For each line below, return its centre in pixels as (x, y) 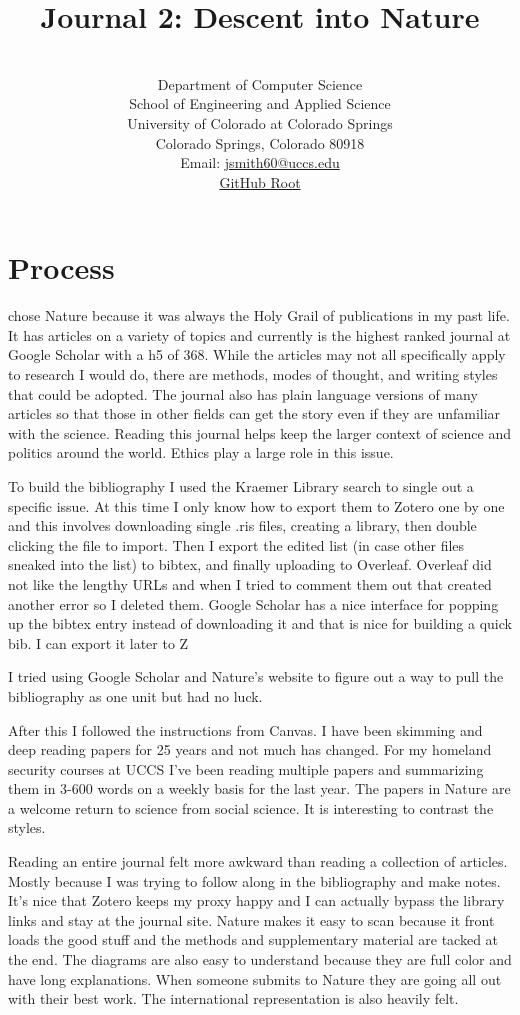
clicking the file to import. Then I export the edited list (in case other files (236, 544)
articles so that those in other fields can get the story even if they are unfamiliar (254, 413)
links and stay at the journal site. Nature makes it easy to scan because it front (251, 919)
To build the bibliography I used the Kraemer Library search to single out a (241, 485)
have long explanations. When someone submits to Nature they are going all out (255, 978)
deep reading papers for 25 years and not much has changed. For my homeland (250, 749)
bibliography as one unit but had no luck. (135, 695)
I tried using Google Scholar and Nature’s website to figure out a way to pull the (256, 676)
